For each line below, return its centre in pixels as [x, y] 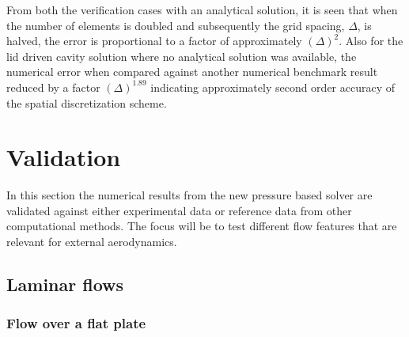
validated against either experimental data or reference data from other [179, 210]
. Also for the [371, 41]
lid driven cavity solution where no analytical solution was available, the [182, 56]
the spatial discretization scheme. [87, 102]
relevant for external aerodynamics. [92, 242]
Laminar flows [65, 284]
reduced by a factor [53, 87]
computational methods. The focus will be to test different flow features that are [202, 226]
